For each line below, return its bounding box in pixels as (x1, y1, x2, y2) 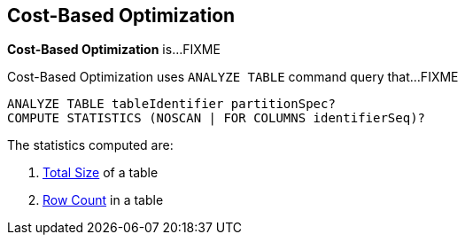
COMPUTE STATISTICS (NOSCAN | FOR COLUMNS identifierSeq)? (7, 111, 426, 126)
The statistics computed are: (7, 137, 174, 153)
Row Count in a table (43, 192, 164, 208)
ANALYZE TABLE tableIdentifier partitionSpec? (7, 97, 336, 112)
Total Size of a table (43, 165, 159, 181)
